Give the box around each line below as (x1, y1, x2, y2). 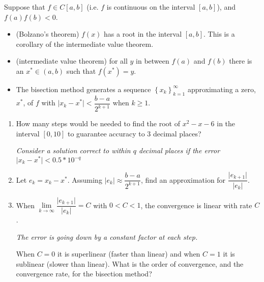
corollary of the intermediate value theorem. (16, 38, 154, 49)
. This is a (203, 29, 235, 39)
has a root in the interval (104, 29, 182, 39)
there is (229, 55, 252, 66)
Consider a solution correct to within (16, 145, 131, 156)
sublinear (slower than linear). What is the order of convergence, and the (16, 258, 244, 269)
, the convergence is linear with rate (140, 200, 252, 210)
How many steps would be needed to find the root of (16, 118, 180, 129)
